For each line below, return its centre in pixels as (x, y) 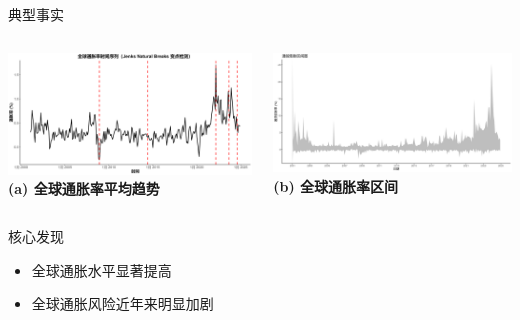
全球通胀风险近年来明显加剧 (122, 303)
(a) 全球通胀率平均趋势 (84, 188)
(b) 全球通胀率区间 (336, 185)
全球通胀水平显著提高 (101, 269)
